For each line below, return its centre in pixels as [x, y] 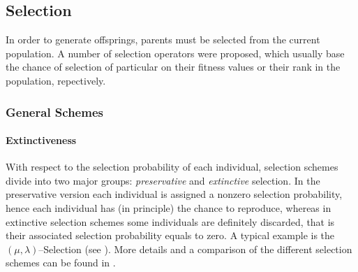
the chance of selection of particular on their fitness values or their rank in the [173, 67]
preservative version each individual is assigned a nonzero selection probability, [174, 194]
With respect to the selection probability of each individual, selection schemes [172, 167]
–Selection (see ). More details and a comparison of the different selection [195, 249]
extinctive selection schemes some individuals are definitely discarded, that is [170, 221]
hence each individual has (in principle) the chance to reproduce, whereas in [169, 208]
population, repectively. [56, 80]
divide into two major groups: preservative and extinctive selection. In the [163, 180]
